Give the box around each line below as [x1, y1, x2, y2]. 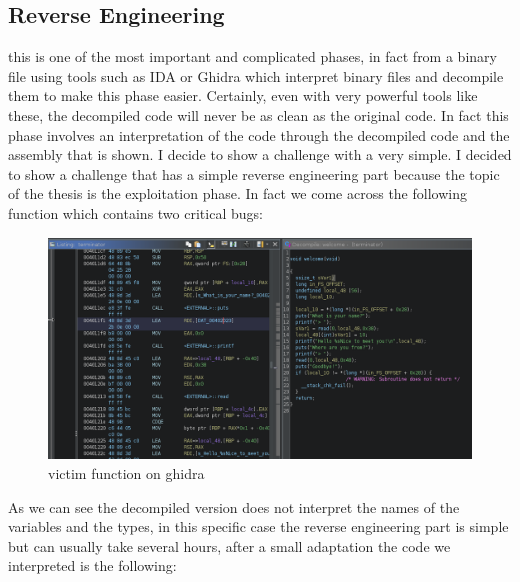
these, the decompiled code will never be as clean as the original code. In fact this [8, 104, 509, 125]
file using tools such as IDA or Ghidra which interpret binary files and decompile [8, 65, 504, 86]
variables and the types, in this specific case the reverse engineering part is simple [8, 516, 509, 537]
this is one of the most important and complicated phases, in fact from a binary [8, 46, 497, 67]
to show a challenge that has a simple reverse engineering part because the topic [8, 163, 500, 184]
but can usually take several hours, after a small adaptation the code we [8, 535, 451, 556]
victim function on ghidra [48, 463, 205, 484]
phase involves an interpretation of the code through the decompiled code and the [8, 124, 510, 145]
